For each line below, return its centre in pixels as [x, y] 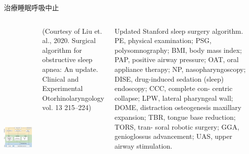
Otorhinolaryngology [73, 98]
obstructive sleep [68, 59]
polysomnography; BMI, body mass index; [178, 50]
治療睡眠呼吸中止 [31, 7]
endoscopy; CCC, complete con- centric [174, 88]
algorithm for [62, 50]
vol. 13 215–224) [67, 107]
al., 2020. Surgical [69, 40]
